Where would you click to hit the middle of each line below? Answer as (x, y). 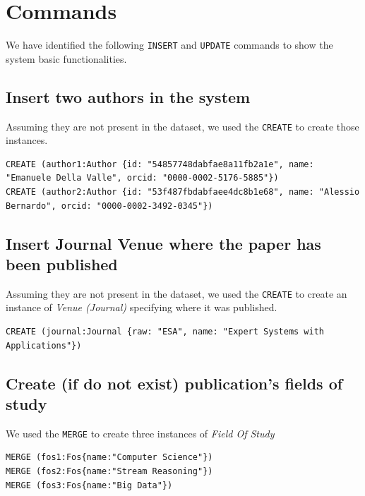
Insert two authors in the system (128, 96)
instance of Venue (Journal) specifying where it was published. (142, 307)
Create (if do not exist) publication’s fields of (174, 383)
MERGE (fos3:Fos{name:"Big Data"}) (89, 485)
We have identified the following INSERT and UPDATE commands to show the (169, 45)
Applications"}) (44, 345)
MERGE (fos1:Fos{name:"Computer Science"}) (109, 458)
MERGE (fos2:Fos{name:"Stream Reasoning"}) (109, 472)
